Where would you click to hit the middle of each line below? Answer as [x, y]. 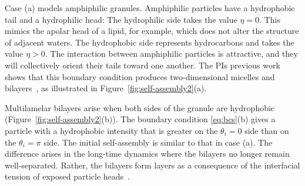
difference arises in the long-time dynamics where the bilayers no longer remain [147, 154]
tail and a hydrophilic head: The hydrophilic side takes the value [121, 19]
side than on [267, 130]
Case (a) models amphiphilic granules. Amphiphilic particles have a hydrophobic [150, 8]
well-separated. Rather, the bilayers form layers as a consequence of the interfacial [152, 165]
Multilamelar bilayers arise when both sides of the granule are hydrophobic [140, 107]
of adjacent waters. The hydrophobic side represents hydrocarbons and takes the [150, 42]
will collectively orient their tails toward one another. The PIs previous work [143, 65]
